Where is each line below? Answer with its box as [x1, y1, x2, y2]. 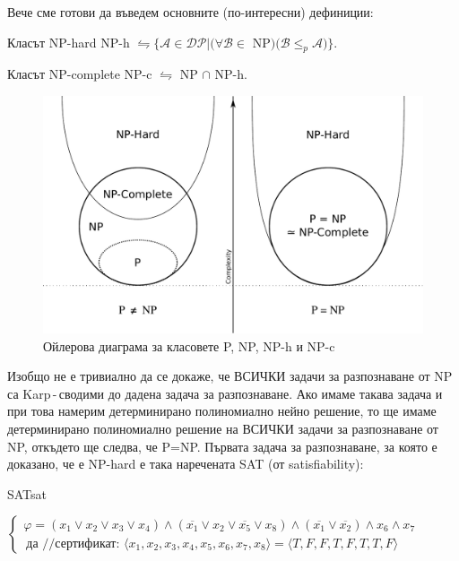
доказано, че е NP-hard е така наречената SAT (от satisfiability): [7, 454, 364, 473]
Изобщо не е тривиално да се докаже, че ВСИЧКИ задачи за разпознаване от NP [7, 367, 453, 385]
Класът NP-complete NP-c [7, 65, 152, 83]
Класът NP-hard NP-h [7, 32, 130, 51]
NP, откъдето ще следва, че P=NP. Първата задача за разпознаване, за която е [7, 436, 437, 455]
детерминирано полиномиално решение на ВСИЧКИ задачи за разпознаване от [7, 419, 438, 437]
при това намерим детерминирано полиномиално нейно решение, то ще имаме [7, 401, 437, 420]
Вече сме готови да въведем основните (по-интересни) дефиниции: [7, 3, 374, 21]
